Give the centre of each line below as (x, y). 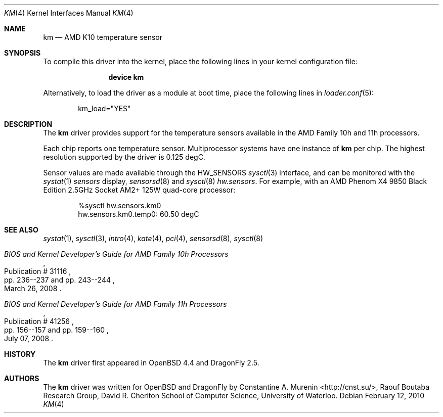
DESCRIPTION (28, 124)
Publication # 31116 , (38, 271)
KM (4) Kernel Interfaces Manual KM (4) (69, 13)
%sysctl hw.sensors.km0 (120, 205)
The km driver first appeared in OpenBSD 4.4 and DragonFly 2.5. (151, 363)
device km (126, 77)
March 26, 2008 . (33, 288)
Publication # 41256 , (39, 321)
